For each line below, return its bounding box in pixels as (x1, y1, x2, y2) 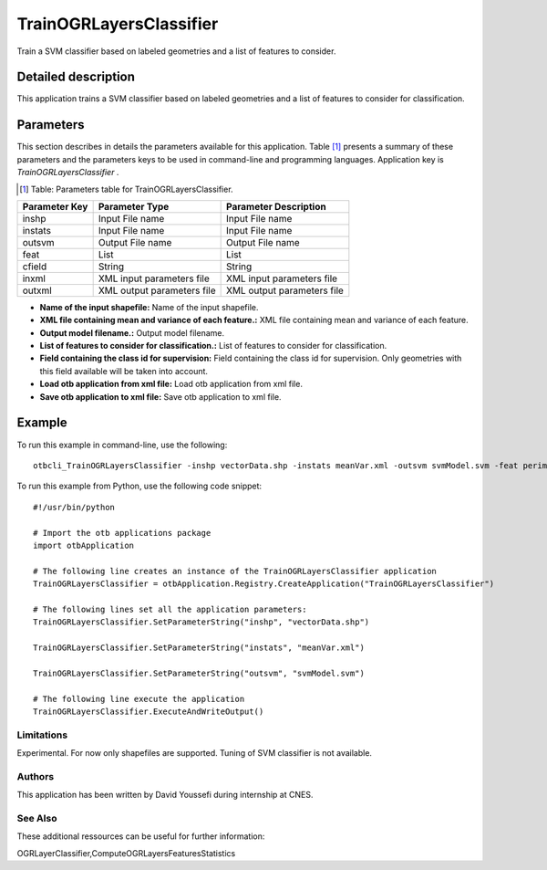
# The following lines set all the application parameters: (33, 603, 307, 614)
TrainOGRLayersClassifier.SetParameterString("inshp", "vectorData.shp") (33, 617, 370, 627)
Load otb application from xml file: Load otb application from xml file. (39, 379, 303, 390)
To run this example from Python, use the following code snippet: (16, 480, 263, 492)
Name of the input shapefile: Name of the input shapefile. (39, 301, 259, 312)
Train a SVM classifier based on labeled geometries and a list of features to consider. (16, 46, 336, 57)
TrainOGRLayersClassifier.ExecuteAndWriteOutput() (33, 706, 264, 717)
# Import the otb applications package (33, 528, 212, 538)
